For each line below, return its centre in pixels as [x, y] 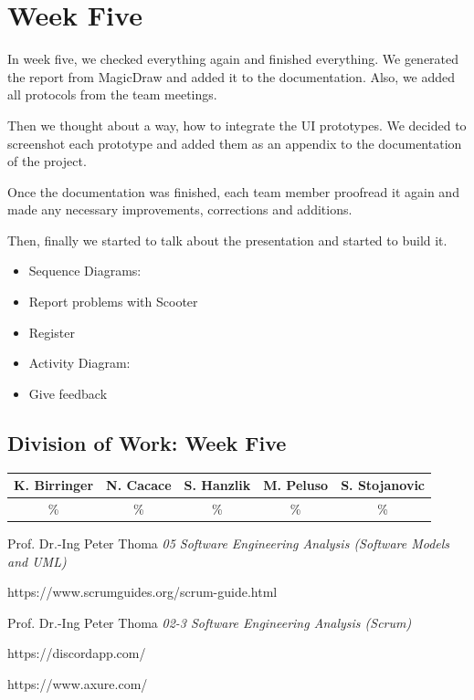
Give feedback [68, 393]
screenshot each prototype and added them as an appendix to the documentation [235, 143]
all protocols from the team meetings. [112, 94]
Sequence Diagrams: [85, 271]
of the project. [47, 161]
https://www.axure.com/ [78, 684]
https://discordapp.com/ [77, 653]
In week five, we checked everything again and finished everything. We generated [233, 59]
